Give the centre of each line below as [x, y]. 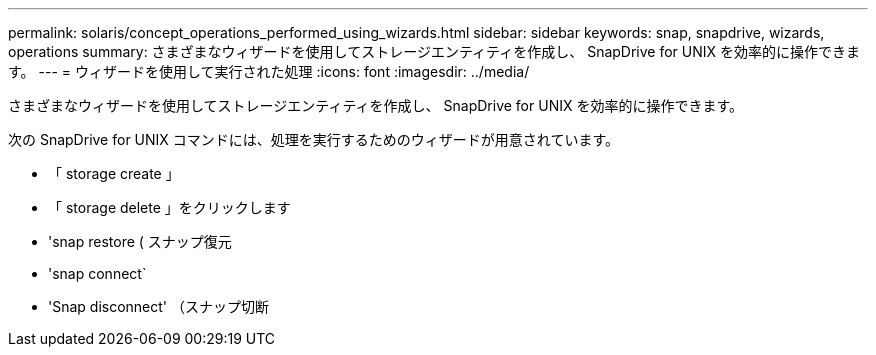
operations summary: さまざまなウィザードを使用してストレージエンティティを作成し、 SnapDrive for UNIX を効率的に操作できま [434, 51]
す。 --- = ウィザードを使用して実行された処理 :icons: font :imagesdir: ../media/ [269, 71]
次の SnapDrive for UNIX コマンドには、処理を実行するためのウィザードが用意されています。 [313, 139]
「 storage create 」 [114, 173]
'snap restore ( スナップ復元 [140, 241]
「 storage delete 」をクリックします [169, 207]
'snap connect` [97, 273]
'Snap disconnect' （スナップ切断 [158, 306]
